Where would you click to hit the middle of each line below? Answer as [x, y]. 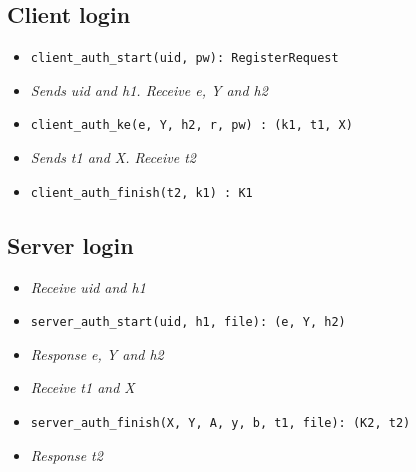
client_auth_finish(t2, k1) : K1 [141, 192]
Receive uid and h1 [88, 286]
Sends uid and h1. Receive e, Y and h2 [149, 89]
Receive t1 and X [82, 387]
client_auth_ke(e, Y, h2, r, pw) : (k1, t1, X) [191, 125]
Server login [70, 244]
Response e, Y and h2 [97, 353]
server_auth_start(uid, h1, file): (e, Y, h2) [188, 322]
